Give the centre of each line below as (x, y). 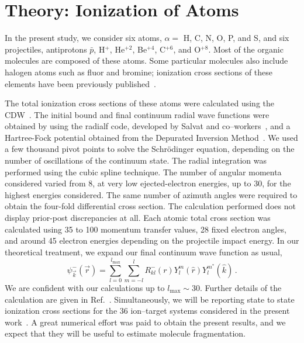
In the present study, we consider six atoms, (83, 38)
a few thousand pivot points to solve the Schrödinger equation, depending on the (150, 149)
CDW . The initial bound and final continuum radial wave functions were (137, 114)
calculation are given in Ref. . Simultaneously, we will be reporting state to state (150, 299)
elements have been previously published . (80, 83)
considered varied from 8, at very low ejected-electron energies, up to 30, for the (148, 183)
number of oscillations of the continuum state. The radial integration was (136, 160)
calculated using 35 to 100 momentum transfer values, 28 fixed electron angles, (146, 229)
